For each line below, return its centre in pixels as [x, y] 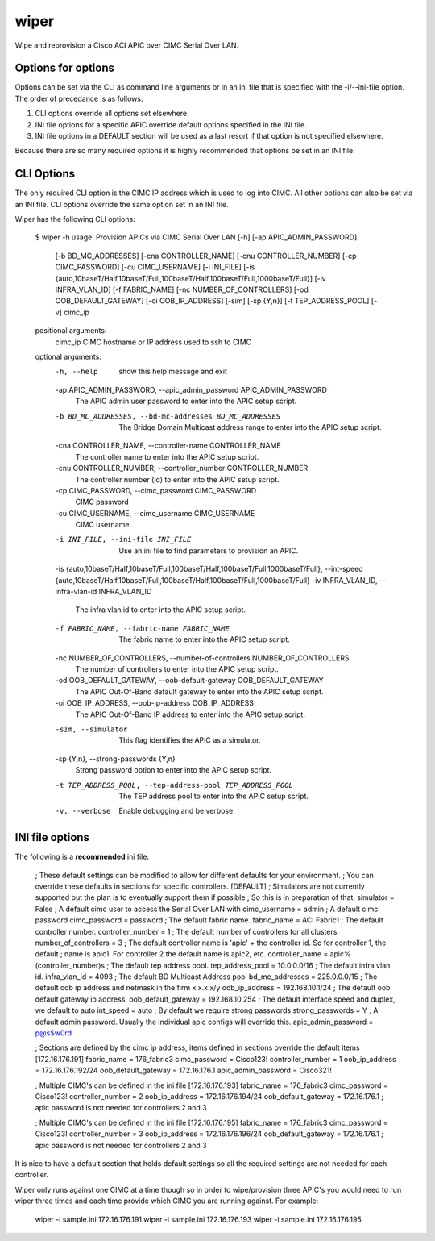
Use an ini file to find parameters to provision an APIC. [209, 550]
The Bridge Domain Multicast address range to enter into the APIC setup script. [250, 427]
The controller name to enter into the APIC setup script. [167, 456]
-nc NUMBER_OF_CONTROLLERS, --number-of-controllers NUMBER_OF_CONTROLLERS [202, 658]
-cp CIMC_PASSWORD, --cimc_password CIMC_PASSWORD [156, 490]
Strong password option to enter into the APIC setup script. [174, 770]
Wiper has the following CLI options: [75, 219]
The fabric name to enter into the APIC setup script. [204, 639]
